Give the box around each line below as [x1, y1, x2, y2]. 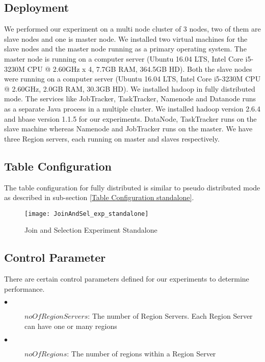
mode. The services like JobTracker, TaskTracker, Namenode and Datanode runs [4, 93, 256, 104]
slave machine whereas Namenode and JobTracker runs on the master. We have [4, 123, 253, 134]
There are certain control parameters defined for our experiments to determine [4, 273, 249, 284]
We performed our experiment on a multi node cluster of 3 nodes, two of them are [4, 23, 261, 34]
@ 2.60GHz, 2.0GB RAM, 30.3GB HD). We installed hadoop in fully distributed [4, 83, 255, 94]
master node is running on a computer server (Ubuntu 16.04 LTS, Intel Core [4, 53, 243, 64]
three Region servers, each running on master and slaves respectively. [4, 133, 220, 144]
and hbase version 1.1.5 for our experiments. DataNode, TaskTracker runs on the [4, 113, 257, 124]
